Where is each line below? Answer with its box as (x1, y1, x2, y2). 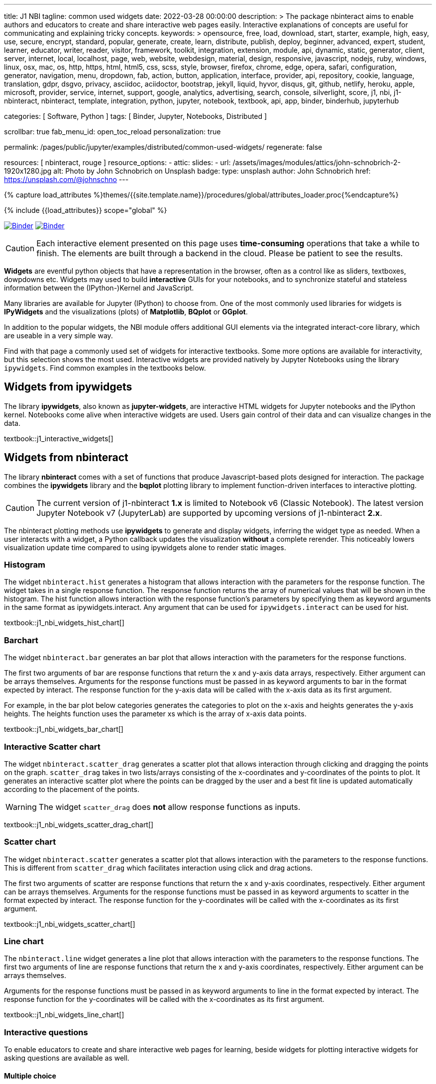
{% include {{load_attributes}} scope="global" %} (4, 206, 167, 214)
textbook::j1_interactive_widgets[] (4, 434, 113, 443)
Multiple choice (4, 1071, 56, 1080)
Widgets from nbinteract (4, 451, 128, 464)
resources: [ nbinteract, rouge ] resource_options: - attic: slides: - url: (4, 158, 231, 167)
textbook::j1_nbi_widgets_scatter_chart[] (4, 919, 135, 928)
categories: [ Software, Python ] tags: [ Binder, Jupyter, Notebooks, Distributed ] (4, 112, 267, 120)
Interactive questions (4, 1027, 88, 1037)
